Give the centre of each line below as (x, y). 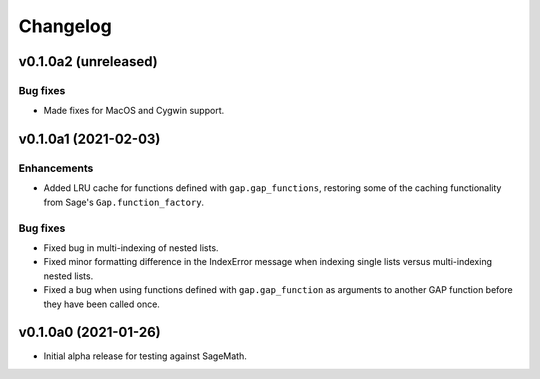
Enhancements (56, 168)
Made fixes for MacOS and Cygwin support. (134, 111)
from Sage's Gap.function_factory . (124, 202)
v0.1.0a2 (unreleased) (88, 61)
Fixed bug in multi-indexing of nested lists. (131, 248)
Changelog (65, 26)
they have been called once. (101, 304)
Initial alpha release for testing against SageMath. (145, 356)
